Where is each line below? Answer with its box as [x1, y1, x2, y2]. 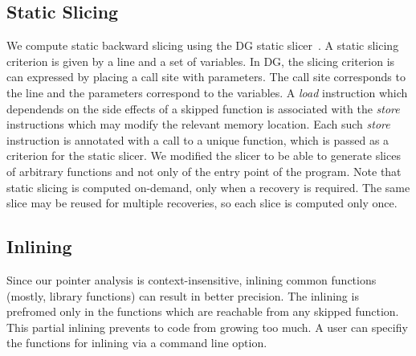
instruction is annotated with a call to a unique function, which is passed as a [6, 131, 389, 148]
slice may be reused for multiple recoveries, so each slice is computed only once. [6, 194, 398, 211]
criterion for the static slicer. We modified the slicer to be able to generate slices [6, 147, 401, 164]
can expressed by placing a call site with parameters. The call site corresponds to [6, 68, 406, 85]
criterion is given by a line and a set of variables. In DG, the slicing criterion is [6, 52, 395, 69]
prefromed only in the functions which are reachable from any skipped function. [6, 303, 399, 320]
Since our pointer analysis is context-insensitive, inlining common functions [6, 271, 377, 288]
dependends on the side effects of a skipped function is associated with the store [6, 100, 400, 117]
